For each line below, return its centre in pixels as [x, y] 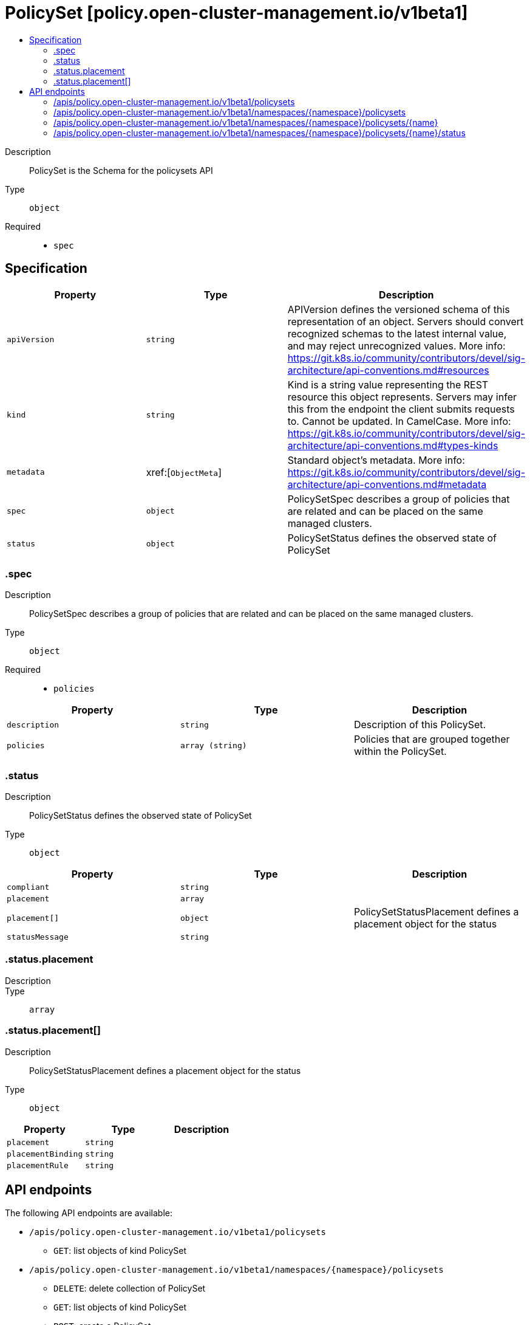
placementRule [38, 1165]
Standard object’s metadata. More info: [376, 460]
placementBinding [45, 1154]
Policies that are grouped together [432, 739]
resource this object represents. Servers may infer [402, 397]
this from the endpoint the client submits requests [401, 409]
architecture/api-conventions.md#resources [388, 370]
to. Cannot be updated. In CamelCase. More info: [399, 421]
